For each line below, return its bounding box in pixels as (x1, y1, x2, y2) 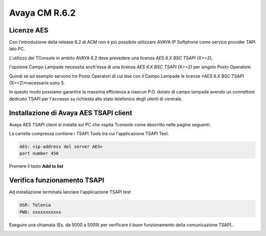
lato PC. (9, 46, 26, 52)
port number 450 (19, 150, 59, 156)
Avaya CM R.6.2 (9, 7, 76, 18)
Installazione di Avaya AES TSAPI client (9, 109, 133, 117)
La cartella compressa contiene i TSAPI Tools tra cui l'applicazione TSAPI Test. (9, 131, 169, 137)
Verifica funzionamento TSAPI (9, 176, 104, 184)
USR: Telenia (19, 202, 51, 208)
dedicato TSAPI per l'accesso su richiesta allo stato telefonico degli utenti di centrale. (9, 96, 183, 102)
